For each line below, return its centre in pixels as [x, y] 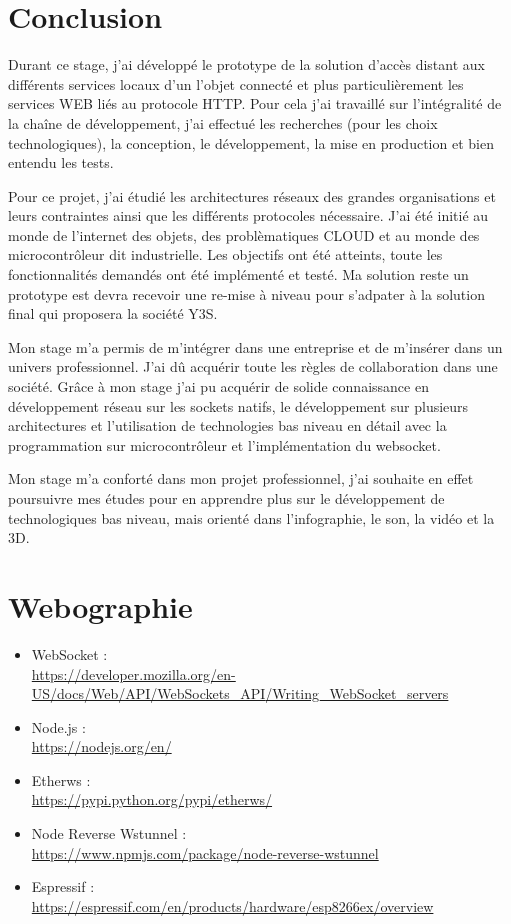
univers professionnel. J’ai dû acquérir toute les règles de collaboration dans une [253, 366]
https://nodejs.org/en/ [101, 746]
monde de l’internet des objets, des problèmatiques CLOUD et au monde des [244, 234]
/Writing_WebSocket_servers [357, 693]
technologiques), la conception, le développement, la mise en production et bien [251, 142]
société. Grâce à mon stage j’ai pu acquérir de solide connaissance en [218, 386]
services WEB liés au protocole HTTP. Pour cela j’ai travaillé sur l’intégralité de [255, 103]
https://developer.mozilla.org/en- [133, 673]
